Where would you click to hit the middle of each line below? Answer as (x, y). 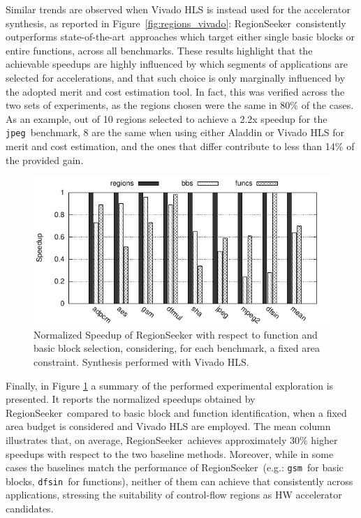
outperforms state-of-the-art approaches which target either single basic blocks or (180, 37)
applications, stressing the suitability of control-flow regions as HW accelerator (174, 495)
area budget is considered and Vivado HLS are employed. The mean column (168, 426)
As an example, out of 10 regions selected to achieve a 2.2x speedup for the (167, 118)
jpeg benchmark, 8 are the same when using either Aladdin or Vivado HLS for (175, 132)
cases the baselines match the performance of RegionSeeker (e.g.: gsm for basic (175, 467)
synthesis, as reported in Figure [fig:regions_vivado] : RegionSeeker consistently (176, 23)
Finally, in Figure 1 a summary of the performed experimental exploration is (170, 385)
